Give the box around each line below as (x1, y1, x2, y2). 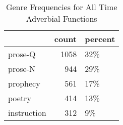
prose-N (8, 63, 35, 74)
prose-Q (8, 48, 36, 60)
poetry (8, 92, 31, 104)
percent (85, 33, 115, 45)
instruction (8, 107, 46, 118)
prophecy (8, 77, 40, 89)
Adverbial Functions (26, 13, 97, 24)
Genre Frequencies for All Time (6, 1, 117, 13)
